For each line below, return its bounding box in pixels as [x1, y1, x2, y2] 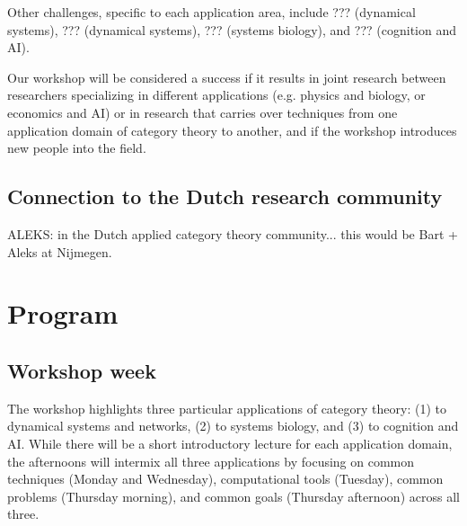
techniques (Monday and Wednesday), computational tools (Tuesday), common [7, 469, 444, 488]
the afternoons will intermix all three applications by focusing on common [7, 451, 415, 470]
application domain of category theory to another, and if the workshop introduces [7, 120, 457, 139]
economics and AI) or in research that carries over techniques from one [7, 103, 398, 121]
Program [7, 295, 119, 332]
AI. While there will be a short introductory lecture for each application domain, [7, 433, 453, 452]
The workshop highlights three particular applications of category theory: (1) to [7, 398, 446, 417]
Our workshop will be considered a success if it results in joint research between [7, 67, 446, 86]
